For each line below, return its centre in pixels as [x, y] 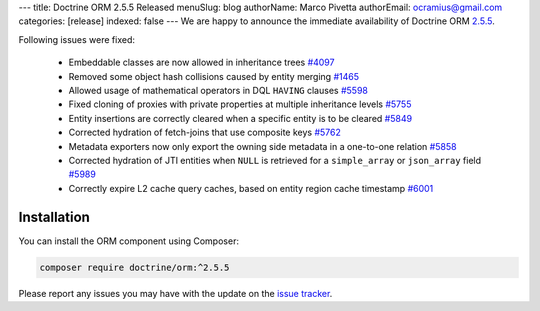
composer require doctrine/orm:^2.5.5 [134, 267]
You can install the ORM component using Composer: [129, 241]
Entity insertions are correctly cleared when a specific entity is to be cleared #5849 [240, 118]
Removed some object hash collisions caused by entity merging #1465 [214, 76]
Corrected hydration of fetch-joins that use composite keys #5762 [205, 132]
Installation [54, 216]
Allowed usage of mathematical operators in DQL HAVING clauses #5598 [218, 90]
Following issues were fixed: [76, 39]
